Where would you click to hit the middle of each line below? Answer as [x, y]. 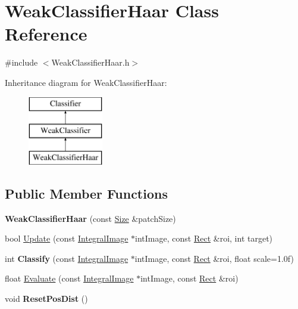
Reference [46, 34]
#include [21, 62]
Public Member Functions [86, 193]
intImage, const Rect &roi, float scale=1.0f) [214, 258]
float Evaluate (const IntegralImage [69, 278]
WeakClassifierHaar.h [90, 62]
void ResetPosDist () [46, 299]
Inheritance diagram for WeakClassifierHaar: [86, 82]
